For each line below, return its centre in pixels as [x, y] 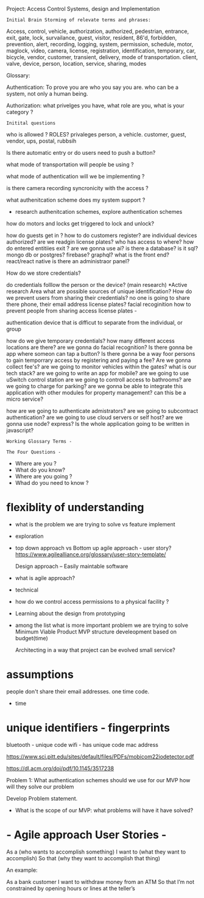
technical [26, 590]
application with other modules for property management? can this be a [96, 393]
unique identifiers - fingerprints [88, 728]
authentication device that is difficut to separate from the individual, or [94, 323]
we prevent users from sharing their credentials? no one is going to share [98, 298]
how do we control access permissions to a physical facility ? [92, 601]
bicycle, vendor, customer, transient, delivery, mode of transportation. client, [102, 57]
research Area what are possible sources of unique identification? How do [99, 291]
